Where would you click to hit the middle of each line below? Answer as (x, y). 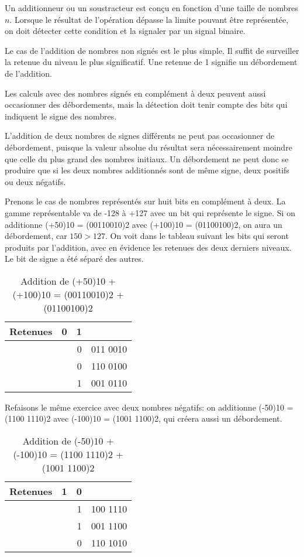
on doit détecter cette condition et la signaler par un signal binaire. (125, 31)
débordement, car (36, 236)
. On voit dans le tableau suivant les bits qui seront (197, 236)
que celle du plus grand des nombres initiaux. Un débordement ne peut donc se (147, 158)
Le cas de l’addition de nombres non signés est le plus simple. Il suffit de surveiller (152, 50)
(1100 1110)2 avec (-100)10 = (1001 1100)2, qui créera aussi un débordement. (144, 418)
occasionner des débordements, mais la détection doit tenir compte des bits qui (146, 105)
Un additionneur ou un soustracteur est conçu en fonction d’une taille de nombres (151, 8)
